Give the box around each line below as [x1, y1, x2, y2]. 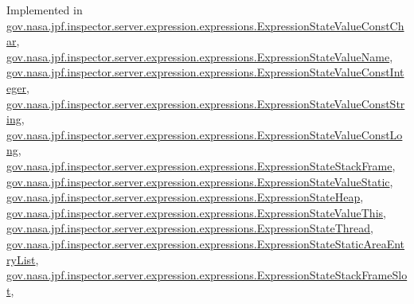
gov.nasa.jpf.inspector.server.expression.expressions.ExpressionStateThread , [6, 220, 373, 236]
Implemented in [6, 2, 83, 18]
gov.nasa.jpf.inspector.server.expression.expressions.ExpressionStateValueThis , [6, 204, 386, 220]
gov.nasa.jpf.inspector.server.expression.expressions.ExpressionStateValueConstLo [6, 126, 403, 142]
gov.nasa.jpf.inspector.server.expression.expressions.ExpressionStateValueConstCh [6, 17, 404, 33]
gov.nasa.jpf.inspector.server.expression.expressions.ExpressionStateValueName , [6, 48, 393, 64]
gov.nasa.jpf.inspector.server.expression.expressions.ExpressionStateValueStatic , [6, 173, 393, 189]
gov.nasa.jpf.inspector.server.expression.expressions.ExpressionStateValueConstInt [6, 64, 404, 80]
